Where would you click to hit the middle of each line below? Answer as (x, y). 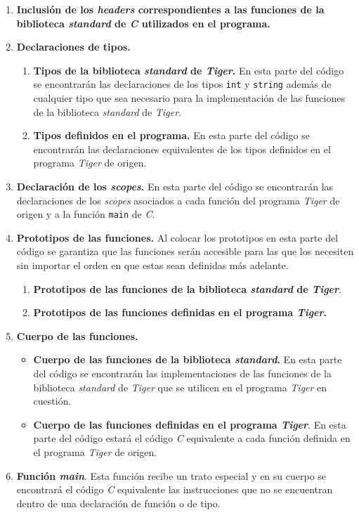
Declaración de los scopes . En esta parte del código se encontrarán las (175, 186)
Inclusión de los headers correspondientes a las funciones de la (170, 9)
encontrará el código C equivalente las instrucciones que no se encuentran (175, 489)
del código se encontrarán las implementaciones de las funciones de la (182, 373)
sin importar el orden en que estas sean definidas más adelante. (152, 265)
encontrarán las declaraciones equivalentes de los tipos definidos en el (182, 149)
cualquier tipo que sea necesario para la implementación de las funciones (189, 98)
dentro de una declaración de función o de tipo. (118, 503)
